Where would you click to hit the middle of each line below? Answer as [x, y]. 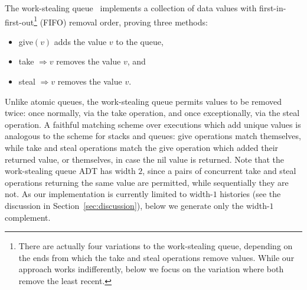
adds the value [80, 41]
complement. [28, 217]
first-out [19, 22]
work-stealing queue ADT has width [70, 171]
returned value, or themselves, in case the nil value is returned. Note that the [144, 159]
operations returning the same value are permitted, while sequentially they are [147, 182]
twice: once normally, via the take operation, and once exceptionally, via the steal [152, 113]
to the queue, [140, 41]
